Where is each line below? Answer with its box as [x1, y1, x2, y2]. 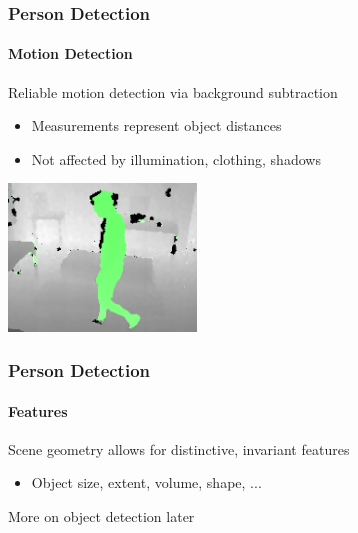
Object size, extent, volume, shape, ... [31, 472, 262, 493]
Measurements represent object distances [31, 115, 282, 136]
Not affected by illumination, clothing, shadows [31, 148, 321, 169]
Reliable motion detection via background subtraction [8, 81, 338, 102]
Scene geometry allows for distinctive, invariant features [8, 438, 350, 459]
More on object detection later [8, 505, 195, 526]
